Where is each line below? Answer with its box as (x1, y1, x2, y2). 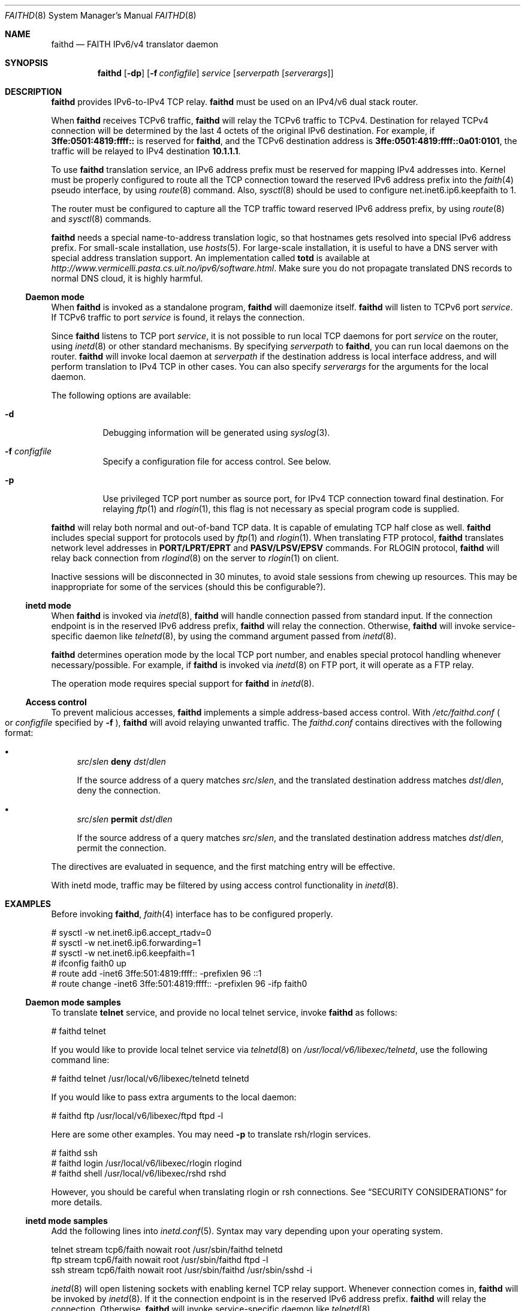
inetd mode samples (25, 1216, 108, 1226)
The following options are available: (51, 390, 191, 400)
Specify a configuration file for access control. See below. (102, 456, 331, 466)
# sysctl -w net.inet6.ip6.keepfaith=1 (51, 948, 195, 958)
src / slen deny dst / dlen (77, 756, 166, 767)
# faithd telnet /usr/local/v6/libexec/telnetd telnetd (51, 1073, 249, 1083)
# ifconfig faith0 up (51, 958, 126, 968)
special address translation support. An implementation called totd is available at (51, 253, 370, 263)
